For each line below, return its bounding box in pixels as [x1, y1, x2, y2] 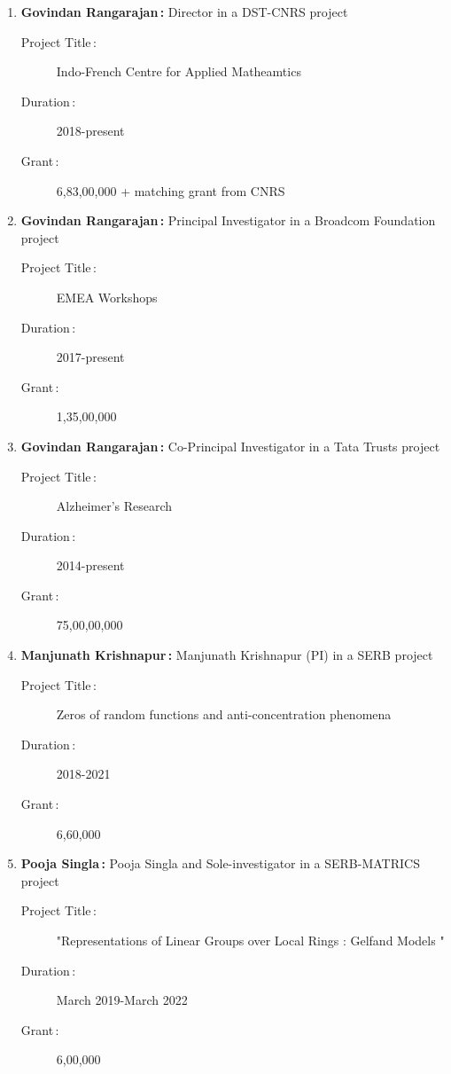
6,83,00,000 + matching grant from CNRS [56, 181, 285, 200]
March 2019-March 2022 [56, 991, 188, 1009]
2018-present [56, 122, 125, 140]
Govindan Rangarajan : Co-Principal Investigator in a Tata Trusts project [20, 436, 440, 455]
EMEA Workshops [56, 287, 158, 306]
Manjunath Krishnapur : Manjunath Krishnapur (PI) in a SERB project [20, 646, 433, 664]
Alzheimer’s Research [56, 497, 173, 515]
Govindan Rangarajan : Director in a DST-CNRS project [20, 3, 348, 20]
